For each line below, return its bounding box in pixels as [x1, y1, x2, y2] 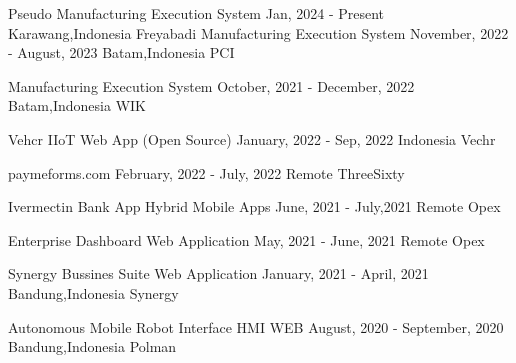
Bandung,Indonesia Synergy [8, 282, 179, 303]
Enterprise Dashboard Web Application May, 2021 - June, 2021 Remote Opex [8, 229, 485, 250]
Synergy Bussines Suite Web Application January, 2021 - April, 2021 [8, 263, 429, 284]
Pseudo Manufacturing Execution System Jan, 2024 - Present [8, 3, 385, 23]
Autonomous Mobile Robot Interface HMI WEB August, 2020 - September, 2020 [8, 316, 504, 337]
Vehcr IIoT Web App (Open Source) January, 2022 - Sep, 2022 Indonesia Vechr [8, 128, 496, 149]
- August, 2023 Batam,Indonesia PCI [8, 42, 235, 63]
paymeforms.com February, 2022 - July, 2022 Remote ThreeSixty [8, 162, 405, 183]
